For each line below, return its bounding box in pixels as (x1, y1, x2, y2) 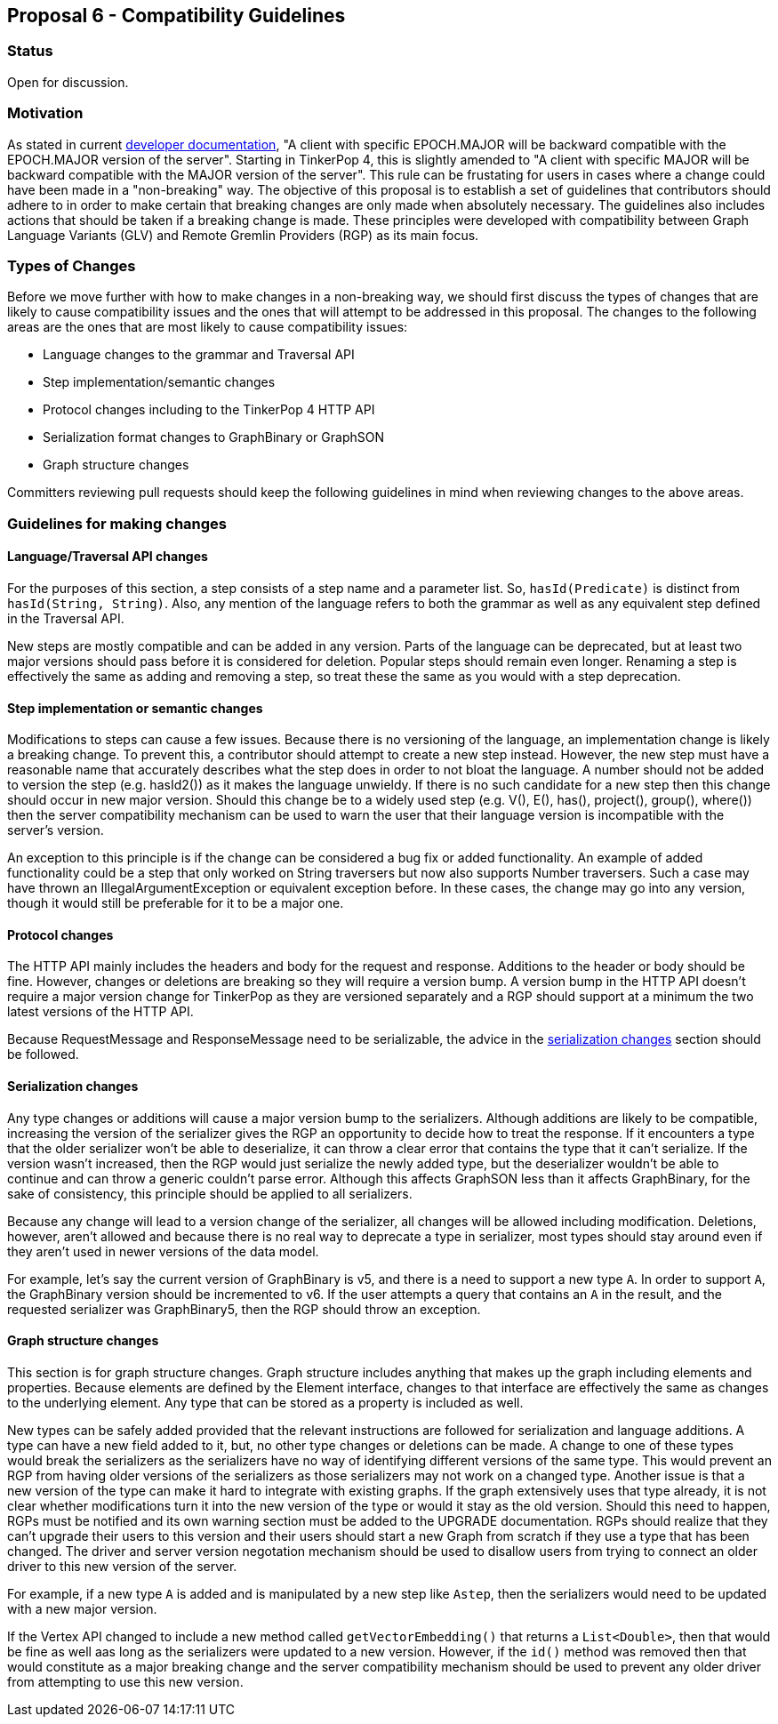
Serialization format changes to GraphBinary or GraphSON (43, 429, 384, 445)
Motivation (7, 104, 84, 123)
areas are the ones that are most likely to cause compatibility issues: (7, 319, 408, 335)
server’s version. (7, 822, 104, 838)
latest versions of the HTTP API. (7, 1004, 194, 1020)
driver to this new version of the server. (7, 1558, 237, 1574)
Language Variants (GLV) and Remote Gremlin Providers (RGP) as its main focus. (7, 227, 479, 243)
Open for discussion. (7, 74, 129, 90)
